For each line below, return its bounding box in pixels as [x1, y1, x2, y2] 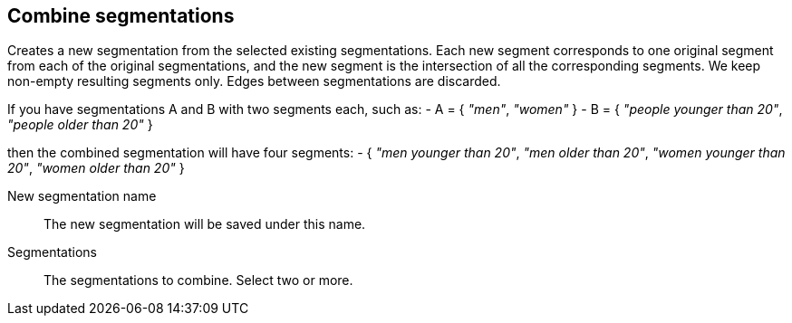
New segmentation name [7, 188, 157, 204]
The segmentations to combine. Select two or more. [43, 272, 353, 289]
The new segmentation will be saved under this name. [43, 216, 366, 233]
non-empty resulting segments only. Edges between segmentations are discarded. [7, 73, 501, 90]
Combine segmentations [7, 5, 235, 27]
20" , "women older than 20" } [7, 160, 185, 176]
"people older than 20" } [7, 117, 153, 133]
